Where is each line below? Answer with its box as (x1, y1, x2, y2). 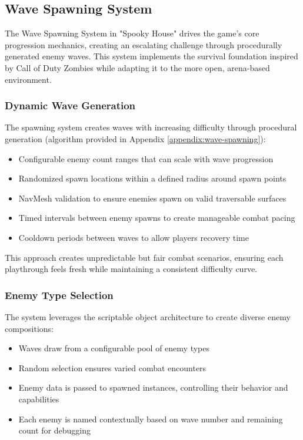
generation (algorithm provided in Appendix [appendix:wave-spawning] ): (5, 132, 266, 145)
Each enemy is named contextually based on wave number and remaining (18, 412, 283, 425)
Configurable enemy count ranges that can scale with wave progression (18, 152, 274, 164)
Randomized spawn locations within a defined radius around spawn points (18, 172, 287, 184)
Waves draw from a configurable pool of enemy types (18, 342, 210, 354)
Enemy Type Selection (5, 287, 114, 302)
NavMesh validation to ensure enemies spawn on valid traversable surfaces (18, 192, 287, 204)
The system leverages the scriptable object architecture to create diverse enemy (5, 310, 291, 323)
